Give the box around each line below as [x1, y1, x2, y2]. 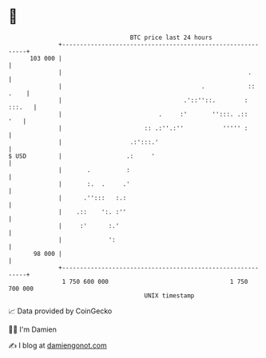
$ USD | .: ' [8, 151, 156, 160]
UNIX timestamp [144, 291, 195, 300]
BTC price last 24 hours [129, 33, 213, 41]
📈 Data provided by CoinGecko [8, 306, 113, 316]
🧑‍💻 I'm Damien [8, 325, 58, 334]
